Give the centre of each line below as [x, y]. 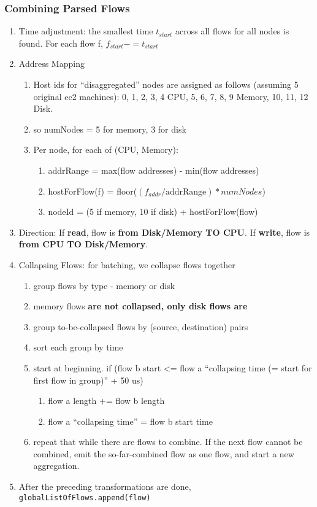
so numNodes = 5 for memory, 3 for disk [110, 129]
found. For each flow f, [61, 43]
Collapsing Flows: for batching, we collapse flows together [127, 264]
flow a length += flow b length [106, 401]
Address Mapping [52, 64]
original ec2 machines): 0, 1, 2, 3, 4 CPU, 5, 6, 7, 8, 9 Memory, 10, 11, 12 [171, 96]
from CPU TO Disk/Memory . [83, 244]
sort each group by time [78, 347]
